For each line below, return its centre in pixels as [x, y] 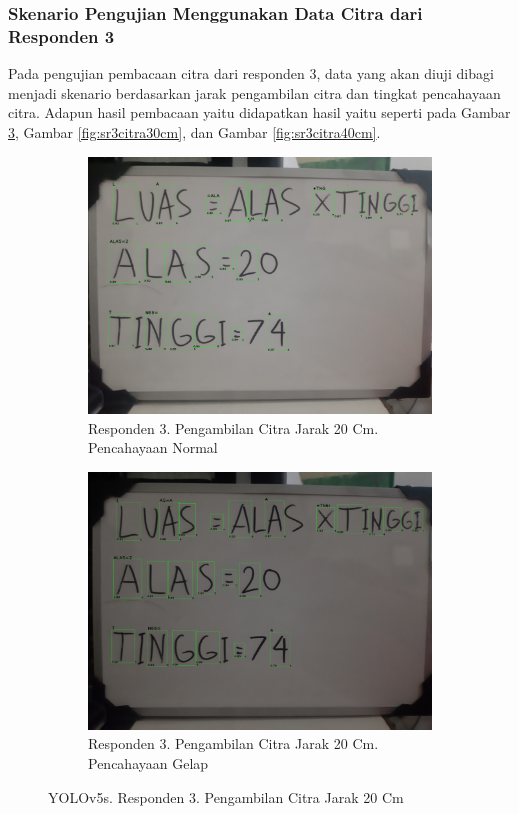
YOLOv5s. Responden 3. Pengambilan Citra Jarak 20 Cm [226, 796]
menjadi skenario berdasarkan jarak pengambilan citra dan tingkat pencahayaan [254, 92]
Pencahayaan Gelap [148, 762]
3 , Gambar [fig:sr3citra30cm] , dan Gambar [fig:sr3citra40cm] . [194, 131]
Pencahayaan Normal [153, 447]
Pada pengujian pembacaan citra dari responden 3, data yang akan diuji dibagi [251, 73]
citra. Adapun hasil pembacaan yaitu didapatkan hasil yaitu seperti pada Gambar [259, 112]
